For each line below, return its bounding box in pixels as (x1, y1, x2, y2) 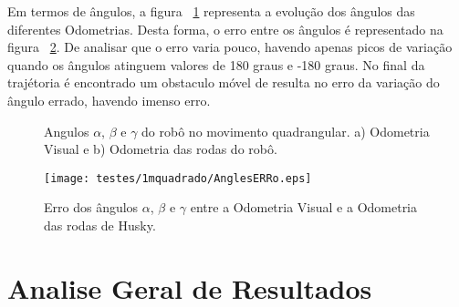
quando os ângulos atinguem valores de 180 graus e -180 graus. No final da (7, 55, 425, 74)
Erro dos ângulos (44, 198, 139, 217)
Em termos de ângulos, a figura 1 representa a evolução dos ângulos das (7, 2, 415, 20)
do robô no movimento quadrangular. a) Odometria (141, 121, 430, 140)
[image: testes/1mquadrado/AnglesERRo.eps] (44, 171, 312, 185)
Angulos (44, 121, 89, 140)
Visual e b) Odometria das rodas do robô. (44, 139, 277, 159)
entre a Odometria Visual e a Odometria (190, 198, 418, 217)
